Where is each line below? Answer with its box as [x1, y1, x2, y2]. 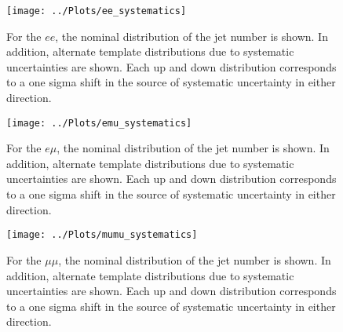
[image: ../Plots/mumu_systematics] [6, 229, 198, 241]
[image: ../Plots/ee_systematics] [6, 5, 187, 16]
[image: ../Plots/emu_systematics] [6, 117, 192, 129]
